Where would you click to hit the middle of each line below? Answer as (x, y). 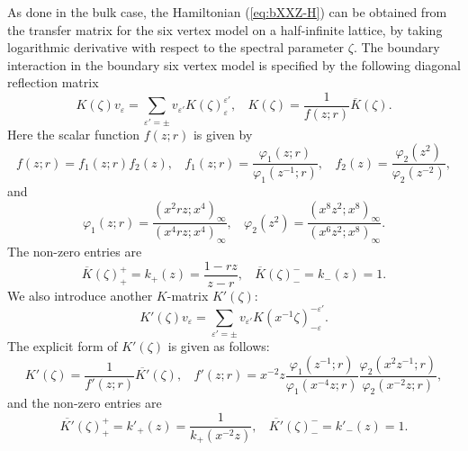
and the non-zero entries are (85, 403)
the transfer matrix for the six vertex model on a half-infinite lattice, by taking (225, 29)
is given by (223, 134)
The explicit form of (63, 346)
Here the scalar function (74, 134)
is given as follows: (219, 346)
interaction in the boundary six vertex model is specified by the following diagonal (234, 64)
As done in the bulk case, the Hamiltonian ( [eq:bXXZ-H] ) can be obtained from (227, 12)
